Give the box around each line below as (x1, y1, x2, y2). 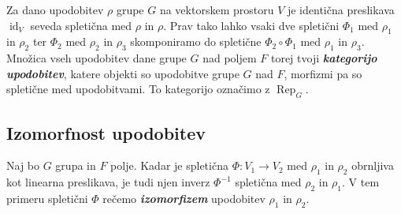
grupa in (55, 157, 96, 174)
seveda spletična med (30, 17, 132, 33)
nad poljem (202, 50, 257, 66)
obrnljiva (351, 157, 394, 174)
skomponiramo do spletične (130, 33, 262, 50)
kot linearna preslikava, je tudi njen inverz (6, 174, 210, 190)
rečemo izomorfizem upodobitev (102, 190, 265, 206)
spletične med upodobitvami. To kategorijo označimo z (6, 81, 270, 97)
